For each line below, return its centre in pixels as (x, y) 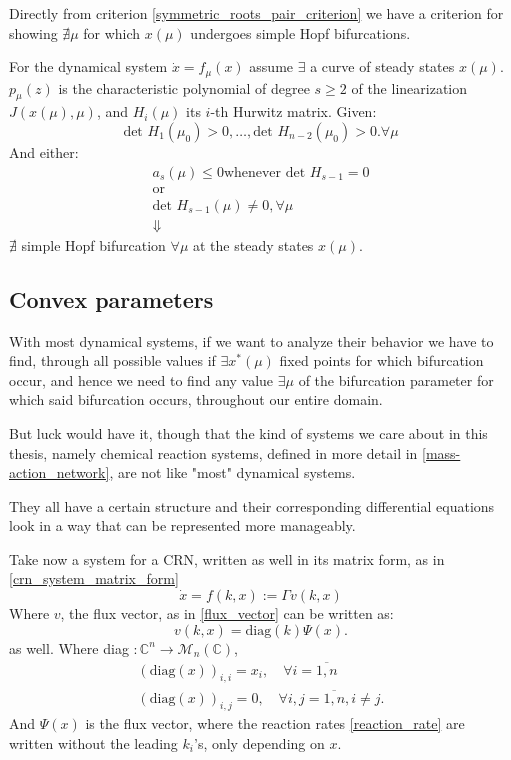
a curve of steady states (382, 66)
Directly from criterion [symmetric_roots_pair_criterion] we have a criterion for (256, 13)
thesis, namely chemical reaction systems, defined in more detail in (213, 452)
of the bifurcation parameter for (396, 379)
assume (271, 66)
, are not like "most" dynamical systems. (232, 472)
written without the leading (93, 742)
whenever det (264, 172)
